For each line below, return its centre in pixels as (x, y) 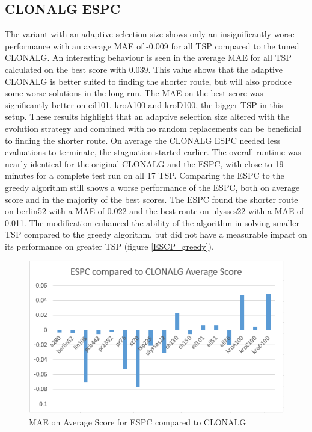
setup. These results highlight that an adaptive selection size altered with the (147, 116)
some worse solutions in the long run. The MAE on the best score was (134, 93)
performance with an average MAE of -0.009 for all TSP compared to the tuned (152, 45)
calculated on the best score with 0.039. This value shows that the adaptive (144, 69)
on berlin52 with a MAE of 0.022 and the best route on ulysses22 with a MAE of (154, 211)
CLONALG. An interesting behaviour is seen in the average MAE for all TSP (148, 57)
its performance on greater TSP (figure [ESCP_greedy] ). (109, 246)
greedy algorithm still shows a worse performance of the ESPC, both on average (152, 187)
